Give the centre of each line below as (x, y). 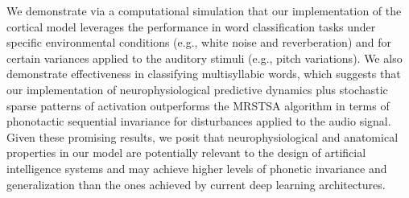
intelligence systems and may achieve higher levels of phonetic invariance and (197, 168)
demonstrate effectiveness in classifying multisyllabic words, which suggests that (204, 74)
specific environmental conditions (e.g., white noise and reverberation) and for (199, 42)
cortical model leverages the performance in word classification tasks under (191, 26)
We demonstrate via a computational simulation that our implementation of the (204, 10)
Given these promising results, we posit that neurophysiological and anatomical (202, 136)
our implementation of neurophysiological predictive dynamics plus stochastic (197, 89)
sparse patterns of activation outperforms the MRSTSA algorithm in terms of (198, 105)
